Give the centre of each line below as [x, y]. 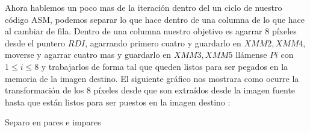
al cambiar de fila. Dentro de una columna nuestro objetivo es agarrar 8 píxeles [151, 31]
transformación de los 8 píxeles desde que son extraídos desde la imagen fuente [150, 90]
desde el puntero [35, 42]
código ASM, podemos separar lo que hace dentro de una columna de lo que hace [155, 19]
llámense [251, 55]
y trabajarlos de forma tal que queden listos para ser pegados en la [165, 66]
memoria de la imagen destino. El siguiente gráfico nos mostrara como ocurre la [152, 78]
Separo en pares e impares [53, 122]
